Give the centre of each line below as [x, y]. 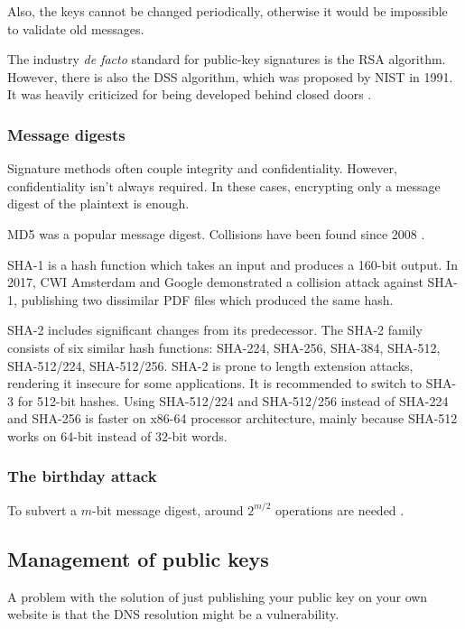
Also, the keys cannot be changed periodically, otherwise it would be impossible [228, 11]
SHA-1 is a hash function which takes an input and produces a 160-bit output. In [232, 264]
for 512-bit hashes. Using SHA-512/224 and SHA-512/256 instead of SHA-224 [233, 400]
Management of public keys [138, 558]
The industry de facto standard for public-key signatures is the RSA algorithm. [227, 59]
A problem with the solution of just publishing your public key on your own [218, 596]
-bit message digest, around [168, 509]
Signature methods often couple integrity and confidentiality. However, [202, 168]
